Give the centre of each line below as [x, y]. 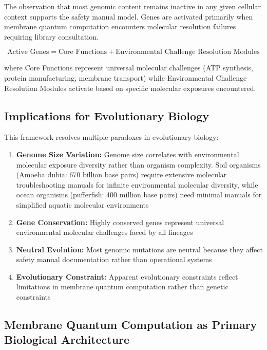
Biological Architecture [67, 339]
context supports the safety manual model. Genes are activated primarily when [129, 16]
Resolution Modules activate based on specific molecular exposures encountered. [130, 88]
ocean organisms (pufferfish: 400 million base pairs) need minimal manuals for [139, 195]
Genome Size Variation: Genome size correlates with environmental [128, 154]
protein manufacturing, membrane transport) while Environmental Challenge [126, 77]
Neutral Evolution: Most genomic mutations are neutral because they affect [139, 249]
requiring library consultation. [51, 36]
